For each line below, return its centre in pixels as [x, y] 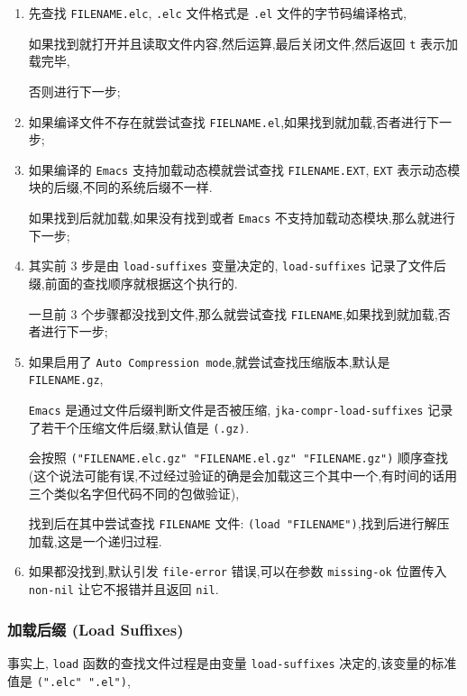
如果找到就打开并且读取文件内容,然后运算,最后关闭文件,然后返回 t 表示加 [243, 43]
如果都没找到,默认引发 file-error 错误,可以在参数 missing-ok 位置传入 [238, 571]
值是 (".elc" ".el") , [69, 680]
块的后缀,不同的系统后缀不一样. [120, 187]
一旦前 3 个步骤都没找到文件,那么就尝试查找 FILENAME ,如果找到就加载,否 [239, 313]
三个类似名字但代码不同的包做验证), [134, 493]
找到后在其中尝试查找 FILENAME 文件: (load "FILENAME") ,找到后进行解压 [239, 523]
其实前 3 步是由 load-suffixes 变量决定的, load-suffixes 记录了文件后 [237, 266]
